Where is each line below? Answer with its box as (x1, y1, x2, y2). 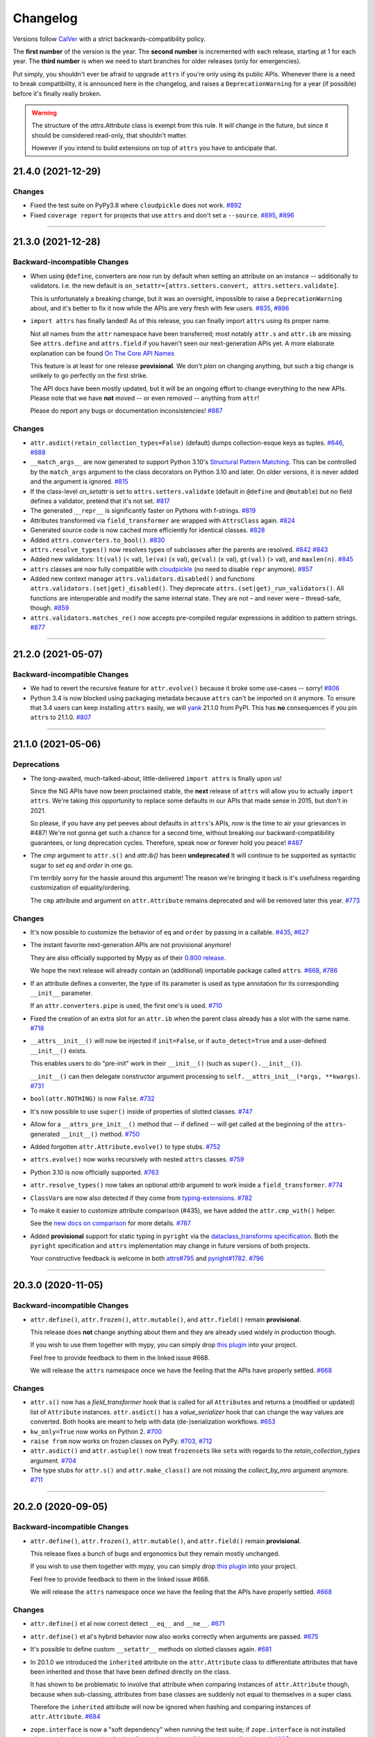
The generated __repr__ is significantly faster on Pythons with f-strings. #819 (30, 507, 256, 515)
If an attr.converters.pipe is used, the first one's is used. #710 (30, 1001, 222, 1010)
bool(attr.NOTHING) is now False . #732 (30, 1094, 156, 1103)
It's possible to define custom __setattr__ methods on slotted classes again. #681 (30, 1645, 272, 1654)
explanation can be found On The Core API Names (30, 349, 175, 357)
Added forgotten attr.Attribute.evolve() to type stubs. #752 (30, 1142, 221, 1151)
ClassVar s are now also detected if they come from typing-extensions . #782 (30, 1194, 253, 1202)
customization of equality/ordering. (30, 883, 131, 892)
